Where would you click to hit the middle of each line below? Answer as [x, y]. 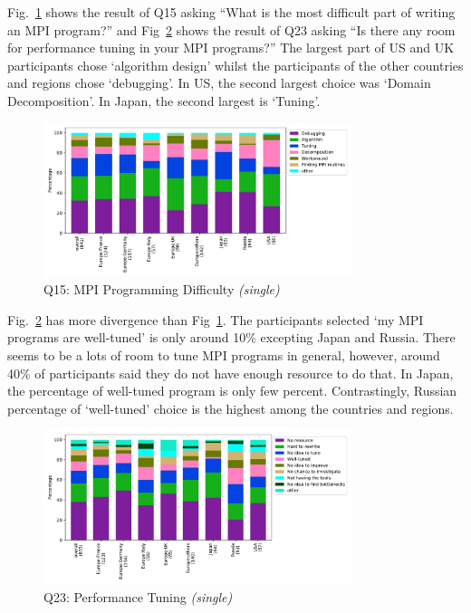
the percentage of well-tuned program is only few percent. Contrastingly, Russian [232, 391]
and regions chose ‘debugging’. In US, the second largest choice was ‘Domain [219, 83]
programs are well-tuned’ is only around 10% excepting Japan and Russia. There [231, 337]
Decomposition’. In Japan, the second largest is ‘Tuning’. [164, 100]
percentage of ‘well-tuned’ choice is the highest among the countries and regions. [231, 408]
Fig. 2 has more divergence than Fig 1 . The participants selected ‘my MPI [216, 319]
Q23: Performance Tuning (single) [138, 597]
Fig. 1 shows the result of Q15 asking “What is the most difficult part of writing [231, 12]
